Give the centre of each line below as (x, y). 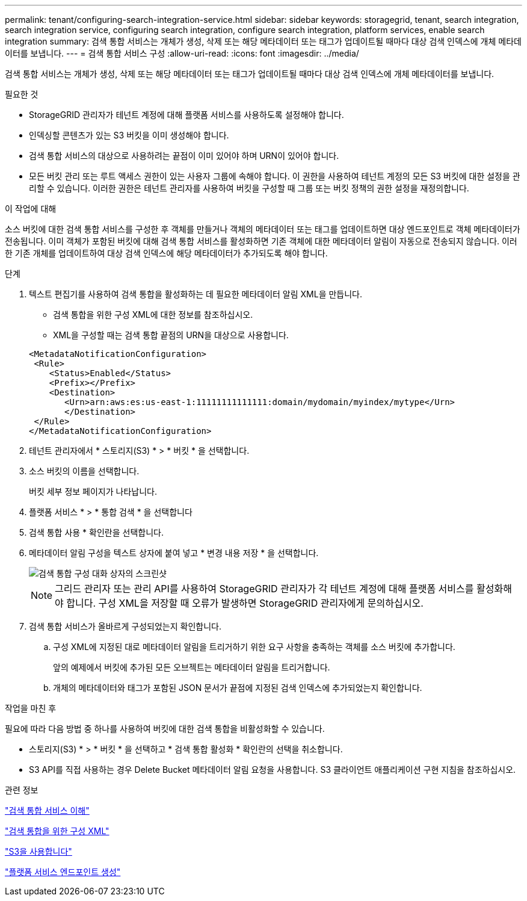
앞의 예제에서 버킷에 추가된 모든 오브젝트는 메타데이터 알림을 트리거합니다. (192, 667)
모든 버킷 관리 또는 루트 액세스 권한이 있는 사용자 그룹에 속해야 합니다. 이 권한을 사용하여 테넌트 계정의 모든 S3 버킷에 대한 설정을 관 (275, 176)
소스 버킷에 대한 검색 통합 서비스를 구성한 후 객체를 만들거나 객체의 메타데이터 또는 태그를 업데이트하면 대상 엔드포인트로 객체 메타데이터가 (263, 229)
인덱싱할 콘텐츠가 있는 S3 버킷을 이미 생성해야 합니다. (129, 135)
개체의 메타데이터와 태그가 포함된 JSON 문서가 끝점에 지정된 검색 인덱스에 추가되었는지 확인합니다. (238, 688)
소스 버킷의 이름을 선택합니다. (84, 471)
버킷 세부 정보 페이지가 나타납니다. (93, 491)
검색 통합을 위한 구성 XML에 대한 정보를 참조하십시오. (153, 314)
